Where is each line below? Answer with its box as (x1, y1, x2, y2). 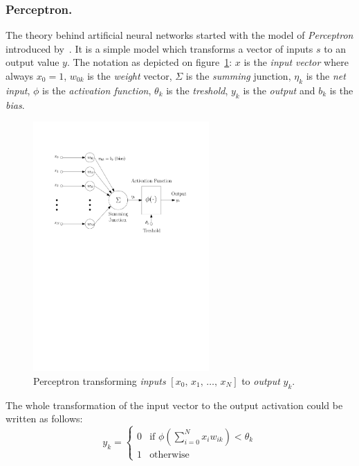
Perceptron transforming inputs (33, 373, 166, 388)
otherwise (149, 450, 190, 460)
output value (6, 55, 59, 69)
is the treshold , (166, 83, 228, 97)
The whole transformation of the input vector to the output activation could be (6, 397, 343, 412)
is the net (306, 69, 346, 83)
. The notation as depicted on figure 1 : (66, 55, 232, 69)
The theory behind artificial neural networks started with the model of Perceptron (6, 28, 353, 42)
